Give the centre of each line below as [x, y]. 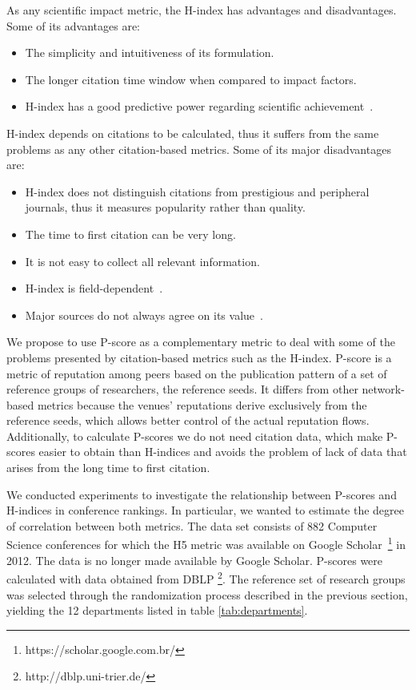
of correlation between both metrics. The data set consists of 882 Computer [192, 525]
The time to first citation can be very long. [130, 234]
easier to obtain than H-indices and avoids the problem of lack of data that [223, 452]
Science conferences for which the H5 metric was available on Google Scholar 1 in [206, 543]
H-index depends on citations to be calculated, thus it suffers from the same [193, 133]
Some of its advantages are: [74, 25]
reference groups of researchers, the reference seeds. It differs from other [182, 389]
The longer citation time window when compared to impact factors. [191, 79]
